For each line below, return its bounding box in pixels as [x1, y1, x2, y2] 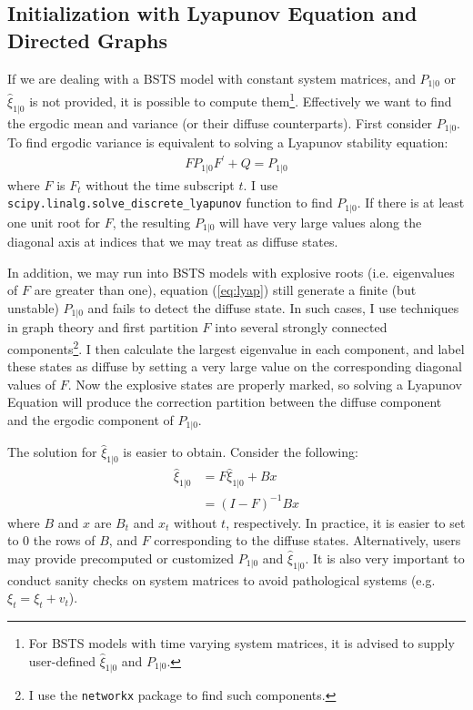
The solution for [7, 442, 97, 461]
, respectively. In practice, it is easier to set [226, 512, 466, 532]
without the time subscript [86, 175, 235, 194]
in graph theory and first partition [7, 318, 198, 337]
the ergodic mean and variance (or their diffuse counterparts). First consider [7, 113, 433, 132]
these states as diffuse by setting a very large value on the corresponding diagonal [7, 357, 462, 376]
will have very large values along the [219, 212, 422, 231]
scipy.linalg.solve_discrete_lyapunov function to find [7, 193, 333, 212]
